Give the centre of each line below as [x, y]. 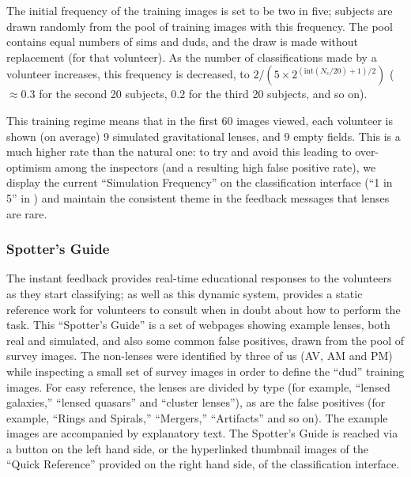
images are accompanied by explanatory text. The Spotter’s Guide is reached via [202, 433]
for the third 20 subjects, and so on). [278, 94]
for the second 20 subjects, [103, 94]
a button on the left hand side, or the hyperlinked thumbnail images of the [187, 448]
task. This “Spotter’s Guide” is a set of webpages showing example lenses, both [198, 325]
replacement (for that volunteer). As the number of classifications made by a [192, 57]
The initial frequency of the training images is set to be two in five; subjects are [200, 10]
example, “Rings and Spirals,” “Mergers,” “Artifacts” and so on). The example [197, 417]
